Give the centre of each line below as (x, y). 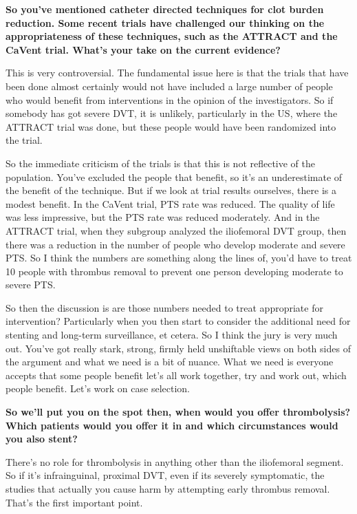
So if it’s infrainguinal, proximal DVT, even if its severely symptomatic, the (165, 475)
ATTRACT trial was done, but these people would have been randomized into (171, 126)
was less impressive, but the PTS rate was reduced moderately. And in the (163, 217)
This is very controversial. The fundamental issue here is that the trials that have (177, 73)
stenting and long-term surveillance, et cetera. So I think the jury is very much (172, 335)
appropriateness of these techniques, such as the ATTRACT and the (172, 36)
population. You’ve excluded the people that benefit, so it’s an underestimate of (174, 176)
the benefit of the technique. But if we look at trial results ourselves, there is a (171, 190)
